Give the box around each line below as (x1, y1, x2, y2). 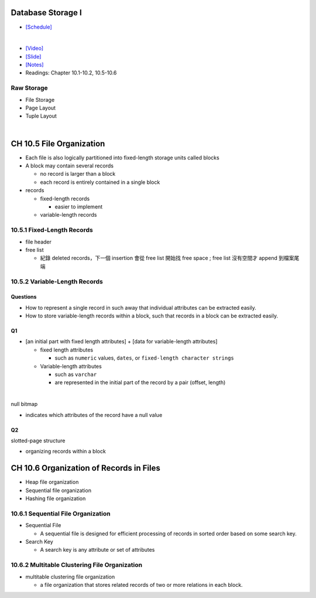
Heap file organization (25, 479, 79, 486)
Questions (11, 293, 37, 300)
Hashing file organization (25, 495, 86, 502)
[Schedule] (25, 23, 52, 30)
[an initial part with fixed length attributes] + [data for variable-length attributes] (25, 338, 218, 345)
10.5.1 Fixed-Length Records (11, 226, 93, 234)
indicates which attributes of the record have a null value (25, 411, 163, 418)
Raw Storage (11, 84, 48, 92)
